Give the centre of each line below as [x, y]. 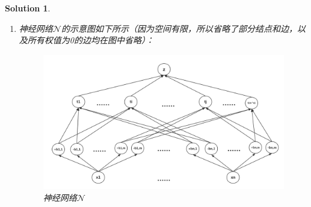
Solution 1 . [28, 8]
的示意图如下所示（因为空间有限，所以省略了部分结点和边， [179, 28]
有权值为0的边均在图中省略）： [95, 40]
